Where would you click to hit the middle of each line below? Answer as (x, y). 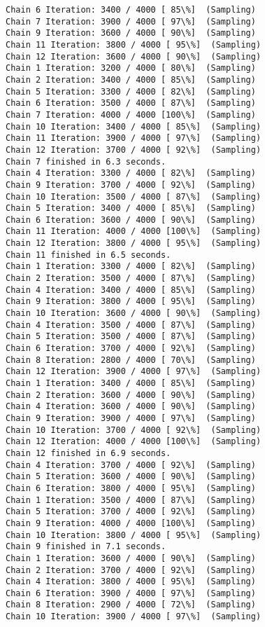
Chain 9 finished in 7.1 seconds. (86, 547)
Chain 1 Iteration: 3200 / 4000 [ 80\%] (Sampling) (131, 68)
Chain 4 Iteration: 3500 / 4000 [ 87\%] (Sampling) (131, 325)
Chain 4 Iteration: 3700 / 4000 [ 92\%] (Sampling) (131, 465)
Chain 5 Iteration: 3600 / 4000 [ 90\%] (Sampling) (131, 477)
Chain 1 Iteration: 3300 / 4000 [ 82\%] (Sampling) (131, 267)
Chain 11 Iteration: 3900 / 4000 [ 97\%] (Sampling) (134, 138)
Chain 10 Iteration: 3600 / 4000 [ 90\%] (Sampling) (134, 313)
